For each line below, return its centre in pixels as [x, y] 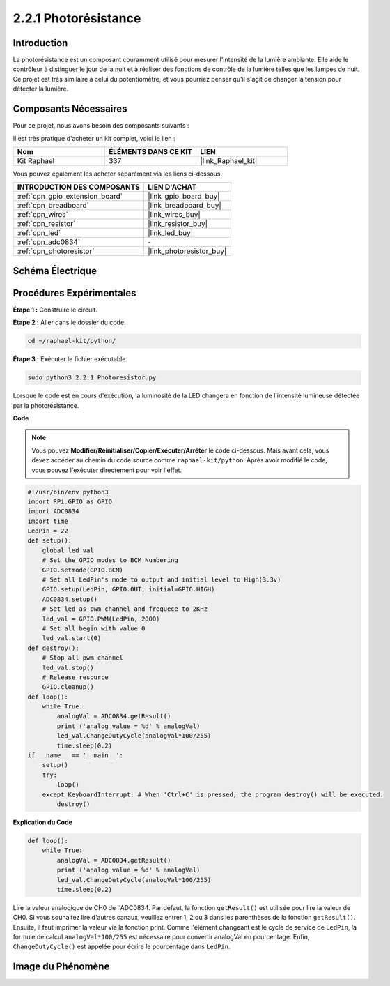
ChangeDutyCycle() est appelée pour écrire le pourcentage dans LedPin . [122, 947]
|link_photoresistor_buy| [187, 251]
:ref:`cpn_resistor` [46, 224]
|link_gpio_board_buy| [184, 197]
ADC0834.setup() [70, 599]
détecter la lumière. [41, 89]
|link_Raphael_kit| [229, 160]
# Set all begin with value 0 [94, 628]
